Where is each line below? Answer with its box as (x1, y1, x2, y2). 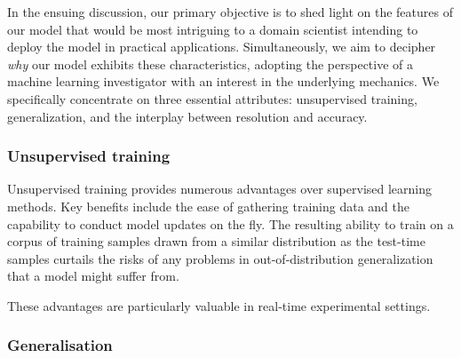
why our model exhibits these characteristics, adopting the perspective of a (7, 54, 414, 73)
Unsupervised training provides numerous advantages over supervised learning (7, 179, 433, 198)
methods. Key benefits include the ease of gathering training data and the (7, 196, 409, 215)
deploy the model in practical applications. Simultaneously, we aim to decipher (7, 37, 436, 56)
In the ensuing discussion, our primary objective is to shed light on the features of (7, 3, 453, 20)
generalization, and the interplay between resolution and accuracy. (7, 107, 368, 125)
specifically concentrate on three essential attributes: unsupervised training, (7, 89, 417, 107)
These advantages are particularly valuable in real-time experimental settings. (7, 296, 431, 314)
